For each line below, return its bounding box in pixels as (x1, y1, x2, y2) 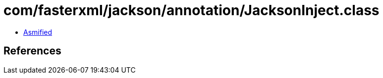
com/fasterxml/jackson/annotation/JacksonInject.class (3, 2, 380, 19)
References (3, 45, 61, 57)
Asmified (23, 27, 53, 36)
